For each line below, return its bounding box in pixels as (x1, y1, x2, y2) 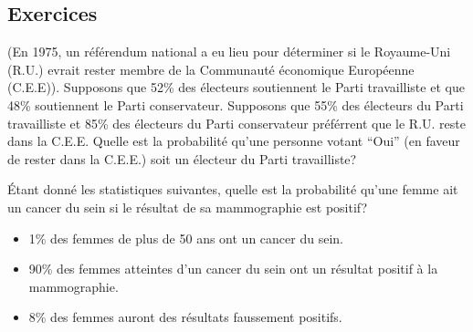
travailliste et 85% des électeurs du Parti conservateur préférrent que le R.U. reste (7, 113, 466, 132)
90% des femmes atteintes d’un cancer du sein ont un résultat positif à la (28, 259, 438, 278)
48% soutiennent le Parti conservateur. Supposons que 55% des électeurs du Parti (7, 95, 464, 114)
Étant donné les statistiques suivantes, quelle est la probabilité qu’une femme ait (7, 180, 458, 199)
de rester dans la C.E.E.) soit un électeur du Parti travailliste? (7, 149, 357, 168)
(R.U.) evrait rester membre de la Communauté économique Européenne (7, 59, 415, 78)
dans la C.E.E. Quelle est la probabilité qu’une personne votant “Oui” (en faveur (7, 131, 460, 150)
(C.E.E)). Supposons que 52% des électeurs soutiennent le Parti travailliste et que (7, 78, 465, 97)
